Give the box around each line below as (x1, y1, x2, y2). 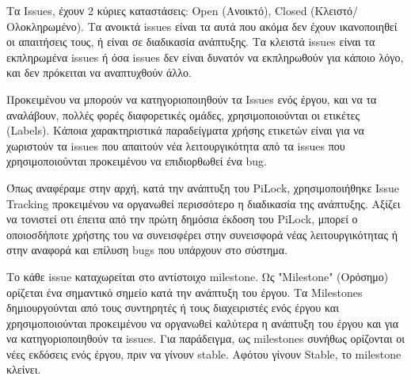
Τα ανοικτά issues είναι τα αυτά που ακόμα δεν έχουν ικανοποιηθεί (87, 17, 398, 34)
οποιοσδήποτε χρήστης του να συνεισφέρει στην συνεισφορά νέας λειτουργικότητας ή (6, 226, 398, 242)
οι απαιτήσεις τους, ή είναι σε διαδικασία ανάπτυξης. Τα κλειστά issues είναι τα (6, 33, 375, 50)
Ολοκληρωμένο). (6, 17, 84, 34)
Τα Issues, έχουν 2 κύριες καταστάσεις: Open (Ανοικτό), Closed (6, 2, 307, 18)
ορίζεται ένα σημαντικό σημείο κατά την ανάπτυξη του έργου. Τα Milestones (6, 283, 363, 300)
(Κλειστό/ (310, 2, 359, 18)
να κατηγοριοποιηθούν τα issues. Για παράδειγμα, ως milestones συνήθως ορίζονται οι (6, 330, 405, 347)
